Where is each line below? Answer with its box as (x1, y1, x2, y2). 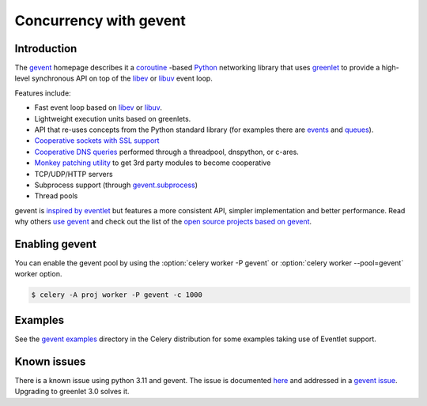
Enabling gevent (14, 237, 96, 250)
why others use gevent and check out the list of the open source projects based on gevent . (14, 217, 312, 227)
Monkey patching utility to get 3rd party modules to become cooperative (34, 158, 271, 167)
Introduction (14, 42, 77, 55)
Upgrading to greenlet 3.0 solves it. (14, 387, 130, 397)
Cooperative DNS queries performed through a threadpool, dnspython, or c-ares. (34, 147, 300, 156)
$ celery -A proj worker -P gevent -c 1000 (31, 291, 203, 299)
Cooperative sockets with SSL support (34, 136, 160, 145)
